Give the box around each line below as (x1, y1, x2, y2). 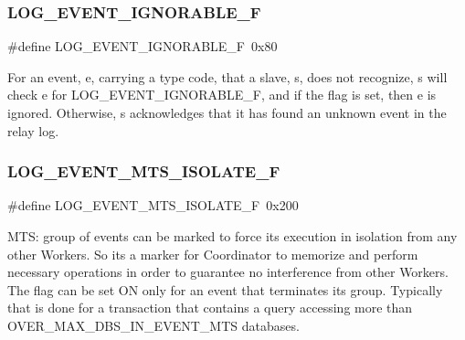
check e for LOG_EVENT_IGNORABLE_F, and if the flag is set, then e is (7, 85, 437, 104)
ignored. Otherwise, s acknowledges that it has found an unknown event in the (7, 103, 447, 122)
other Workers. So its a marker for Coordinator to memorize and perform (7, 244, 418, 263)
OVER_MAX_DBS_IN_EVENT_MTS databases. (7, 315, 300, 335)
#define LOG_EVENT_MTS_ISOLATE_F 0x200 (7, 196, 299, 215)
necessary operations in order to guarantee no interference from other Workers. (7, 262, 449, 282)
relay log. (7, 121, 59, 140)
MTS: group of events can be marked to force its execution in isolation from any (7, 227, 458, 245)
